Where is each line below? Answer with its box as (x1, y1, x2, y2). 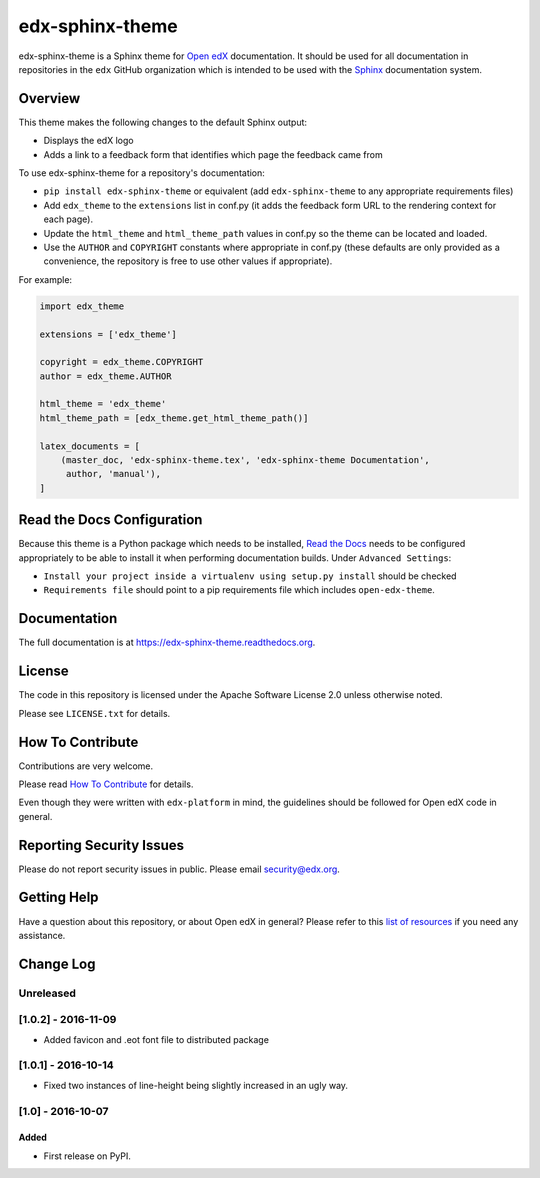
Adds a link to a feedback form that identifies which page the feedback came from (43, 148, 384, 160)
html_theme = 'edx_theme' (39, 398, 167, 410)
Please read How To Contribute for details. (18, 778, 194, 790)
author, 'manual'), (65, 468, 162, 480)
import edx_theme (39, 300, 125, 312)
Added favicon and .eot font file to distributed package (43, 1033, 270, 1045)
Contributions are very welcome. (18, 760, 154, 772)
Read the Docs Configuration (18, 511, 203, 529)
